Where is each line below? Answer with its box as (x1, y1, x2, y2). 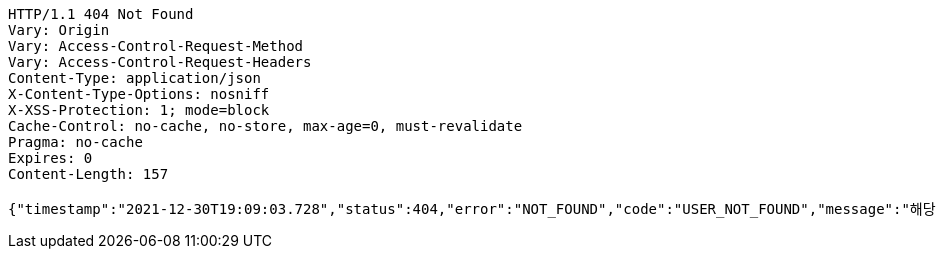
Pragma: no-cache (8, 134, 143, 150)
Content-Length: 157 (8, 166, 169, 182)
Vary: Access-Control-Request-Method (8, 38, 304, 54)
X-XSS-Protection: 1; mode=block (8, 102, 270, 118)
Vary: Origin (8, 22, 110, 38)
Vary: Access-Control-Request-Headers (8, 54, 312, 70)
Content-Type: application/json (8, 70, 261, 86)
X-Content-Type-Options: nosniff (8, 86, 270, 102)
